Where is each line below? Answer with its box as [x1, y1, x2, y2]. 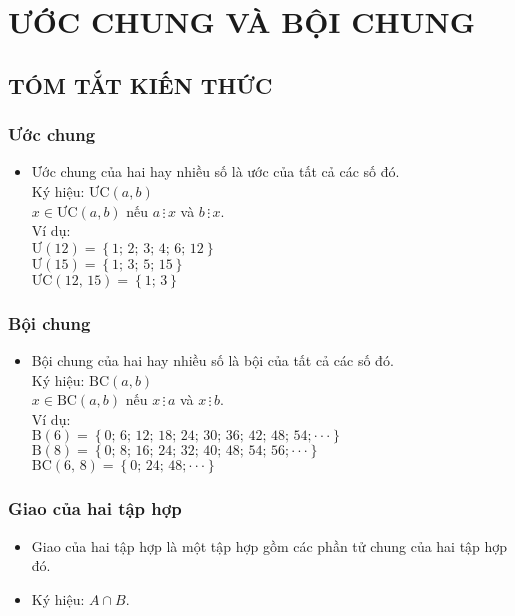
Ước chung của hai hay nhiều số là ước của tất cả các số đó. [31, 161, 400, 182]
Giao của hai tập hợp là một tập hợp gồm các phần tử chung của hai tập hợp [31, 535, 508, 556]
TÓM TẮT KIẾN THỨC [8, 69, 273, 100]
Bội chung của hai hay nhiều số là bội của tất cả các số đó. [31, 349, 394, 370]
